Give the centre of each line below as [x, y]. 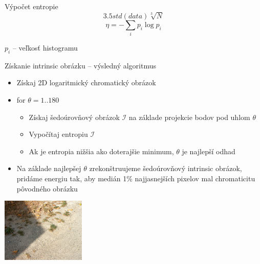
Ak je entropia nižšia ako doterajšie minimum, [101, 151]
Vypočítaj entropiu [58, 134]
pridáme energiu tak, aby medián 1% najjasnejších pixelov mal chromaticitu [136, 178]
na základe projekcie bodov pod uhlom [189, 117]
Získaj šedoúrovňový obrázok [74, 117]
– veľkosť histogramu [45, 48]
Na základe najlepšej [49, 168]
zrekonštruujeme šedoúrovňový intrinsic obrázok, [166, 168]
